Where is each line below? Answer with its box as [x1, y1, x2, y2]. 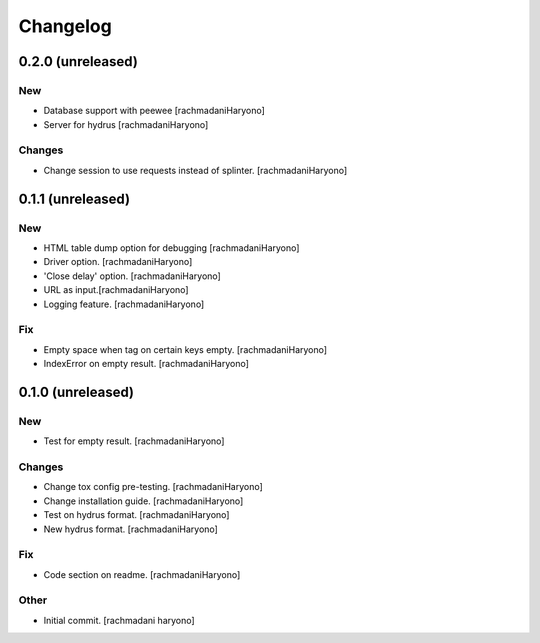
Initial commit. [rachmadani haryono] [43, 614, 195, 626]
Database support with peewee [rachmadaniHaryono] [43, 105, 265, 117]
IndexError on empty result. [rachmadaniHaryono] [43, 358, 250, 370]
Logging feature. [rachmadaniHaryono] [43, 298, 205, 310]
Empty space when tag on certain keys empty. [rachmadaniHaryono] [43, 343, 328, 355]
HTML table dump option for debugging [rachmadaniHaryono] [43, 242, 300, 254]
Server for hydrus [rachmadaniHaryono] [43, 118, 209, 130]
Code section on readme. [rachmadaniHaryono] [43, 568, 241, 580]
